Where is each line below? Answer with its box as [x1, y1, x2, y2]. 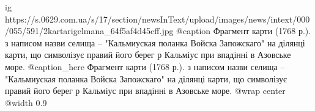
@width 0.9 [5, 96, 47, 109]
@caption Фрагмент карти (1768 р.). [176, 24, 311, 37]
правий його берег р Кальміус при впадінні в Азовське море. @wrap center [5, 84, 286, 97]
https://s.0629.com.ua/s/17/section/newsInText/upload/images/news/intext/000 [5, 12, 310, 25]
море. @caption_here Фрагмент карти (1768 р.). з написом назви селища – [5, 60, 285, 73]
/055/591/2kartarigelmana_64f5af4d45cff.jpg [5, 24, 174, 37]
